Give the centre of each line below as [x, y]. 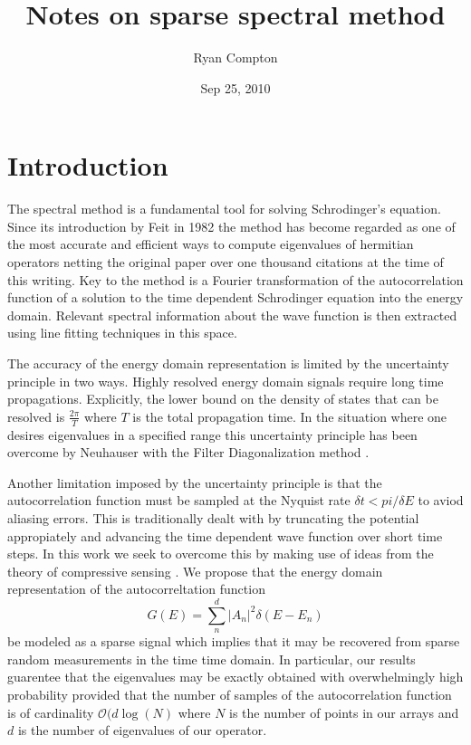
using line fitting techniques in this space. [122, 333]
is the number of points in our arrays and [344, 712]
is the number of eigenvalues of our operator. [142, 730]
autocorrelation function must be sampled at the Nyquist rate [179, 500]
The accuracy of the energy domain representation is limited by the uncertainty [228, 363]
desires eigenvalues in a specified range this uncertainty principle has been [212, 434]
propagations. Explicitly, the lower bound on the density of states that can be [223, 399]
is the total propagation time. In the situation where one [290, 416]
